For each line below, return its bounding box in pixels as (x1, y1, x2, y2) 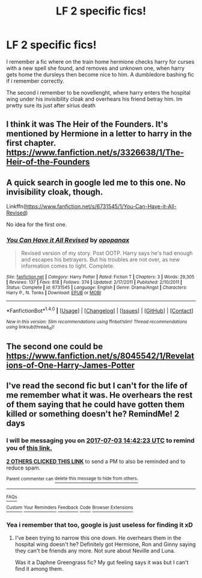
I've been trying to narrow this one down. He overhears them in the (14, 535, 182, 542)
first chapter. (6, 138, 56, 148)
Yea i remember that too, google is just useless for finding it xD (6, 520, 194, 529)
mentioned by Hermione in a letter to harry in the (6, 128, 192, 139)
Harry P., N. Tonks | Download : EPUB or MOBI (6, 290, 101, 296)
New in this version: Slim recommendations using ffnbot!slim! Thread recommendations (6, 319, 188, 325)
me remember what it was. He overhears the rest (6, 390, 193, 400)
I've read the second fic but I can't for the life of (6, 381, 188, 391)
